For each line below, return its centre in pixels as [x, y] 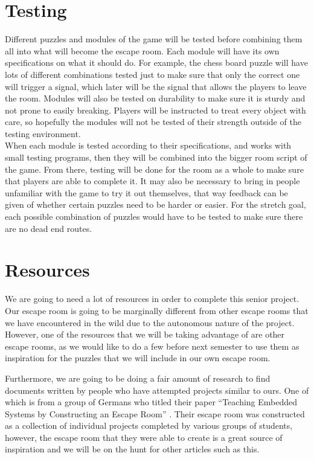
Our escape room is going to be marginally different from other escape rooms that [157, 310]
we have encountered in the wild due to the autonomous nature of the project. [150, 322]
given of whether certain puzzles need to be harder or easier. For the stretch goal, [155, 204]
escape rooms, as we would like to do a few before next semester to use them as [152, 346]
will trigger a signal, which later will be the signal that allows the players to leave [156, 86]
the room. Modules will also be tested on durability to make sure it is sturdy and [155, 98]
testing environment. [43, 133]
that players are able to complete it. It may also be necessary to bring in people [152, 181]
